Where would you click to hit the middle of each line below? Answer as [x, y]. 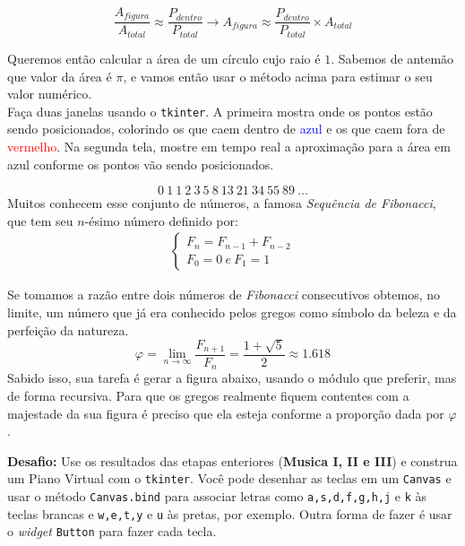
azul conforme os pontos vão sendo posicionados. [141, 164]
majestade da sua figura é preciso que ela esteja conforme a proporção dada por [226, 413]
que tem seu [40, 220]
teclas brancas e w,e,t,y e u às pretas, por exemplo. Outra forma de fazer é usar [230, 513]
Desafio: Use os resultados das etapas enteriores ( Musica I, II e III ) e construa [232, 460]
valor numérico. [50, 94]
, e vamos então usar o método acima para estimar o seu [278, 76]
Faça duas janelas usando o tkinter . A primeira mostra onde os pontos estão [220, 111]
